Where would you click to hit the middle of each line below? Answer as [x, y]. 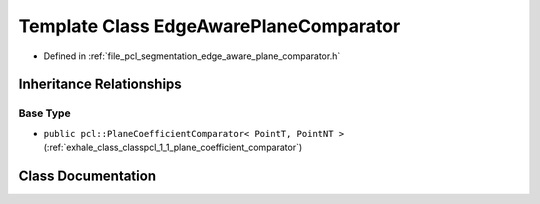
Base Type [44, 113]
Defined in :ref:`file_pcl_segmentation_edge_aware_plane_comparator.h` [192, 56]
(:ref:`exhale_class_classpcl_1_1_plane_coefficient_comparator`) [173, 147]
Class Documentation [87, 175]
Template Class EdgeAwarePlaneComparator [209, 26]
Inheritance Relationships [100, 84]
